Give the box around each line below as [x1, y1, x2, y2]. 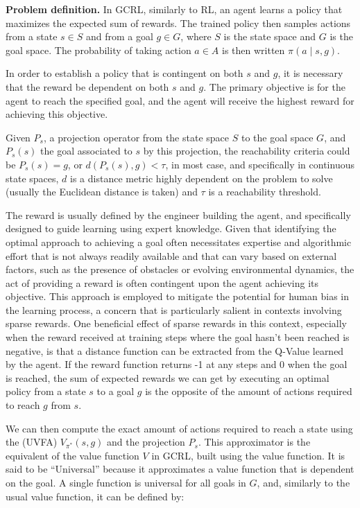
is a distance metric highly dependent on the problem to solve [70, 170, 333, 185]
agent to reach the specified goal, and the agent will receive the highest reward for [6, 93, 354, 107]
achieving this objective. [6, 107, 108, 121]
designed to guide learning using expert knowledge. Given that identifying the [6, 221, 336, 236]
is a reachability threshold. [208, 184, 321, 199]
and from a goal [85, 29, 153, 44]
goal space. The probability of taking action [6, 42, 191, 57]
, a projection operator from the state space [43, 130, 230, 144]
